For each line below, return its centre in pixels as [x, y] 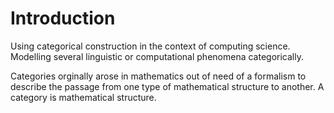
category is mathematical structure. [83, 97]
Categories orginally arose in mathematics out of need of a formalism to [158, 76]
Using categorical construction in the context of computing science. [150, 46]
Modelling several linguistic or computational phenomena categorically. [157, 56]
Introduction [63, 18]
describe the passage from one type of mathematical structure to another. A [167, 86]
